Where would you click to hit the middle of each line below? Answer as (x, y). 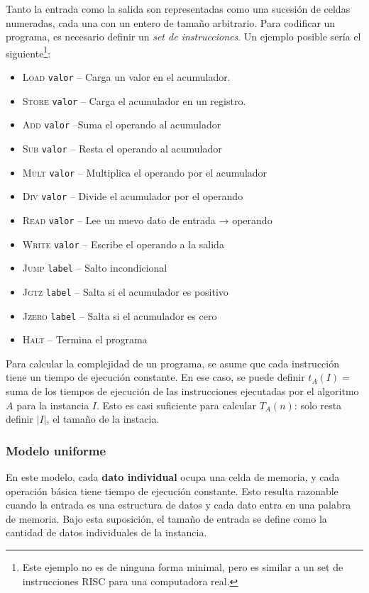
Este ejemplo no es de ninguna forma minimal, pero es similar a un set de (183, 567)
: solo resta (318, 405)
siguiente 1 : (28, 52)
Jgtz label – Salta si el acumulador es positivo (125, 291)
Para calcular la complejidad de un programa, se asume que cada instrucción (173, 363)
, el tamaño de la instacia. (103, 419)
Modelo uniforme (56, 450)
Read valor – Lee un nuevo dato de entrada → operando (147, 220)
